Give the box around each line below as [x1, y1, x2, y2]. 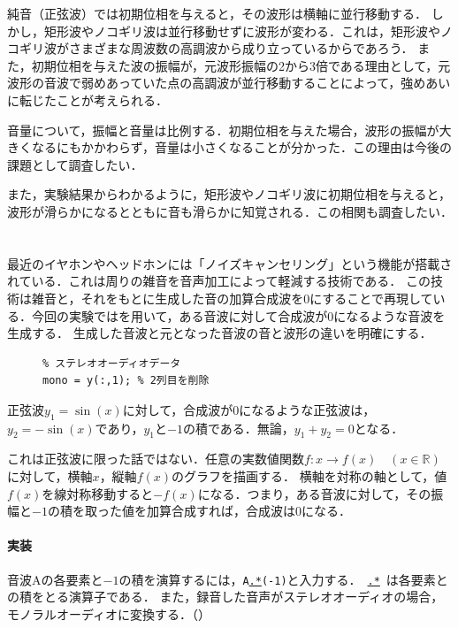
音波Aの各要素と [7, 570, 103, 588]
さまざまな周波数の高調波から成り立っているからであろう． [68, 39, 414, 57]
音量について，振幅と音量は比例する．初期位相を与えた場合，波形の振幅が [7, 120, 439, 139]
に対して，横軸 [7, 467, 93, 486]
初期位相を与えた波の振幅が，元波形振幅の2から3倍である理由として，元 [31, 56, 451, 74]
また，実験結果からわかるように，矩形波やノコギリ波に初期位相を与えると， [7, 185, 452, 203]
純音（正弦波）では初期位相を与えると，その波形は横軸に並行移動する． [7, 4, 428, 22]
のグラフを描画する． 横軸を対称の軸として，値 [171, 467, 447, 486]
